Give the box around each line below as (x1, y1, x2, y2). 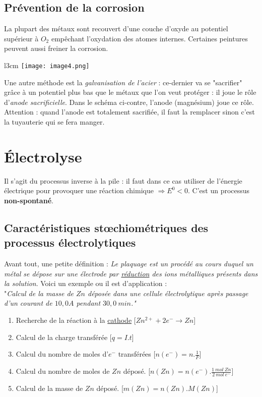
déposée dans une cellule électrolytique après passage (88, 288, 248, 298)
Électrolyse (4, 146, 82, 166)
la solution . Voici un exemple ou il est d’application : (4, 278, 167, 289)
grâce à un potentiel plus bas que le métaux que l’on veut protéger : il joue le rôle (4, 87, 256, 97)
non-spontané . (4, 195, 53, 205)
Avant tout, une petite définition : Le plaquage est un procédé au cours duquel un (4, 258, 253, 269)
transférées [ (118, 349, 156, 359)
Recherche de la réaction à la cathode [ (16, 315, 136, 325)
